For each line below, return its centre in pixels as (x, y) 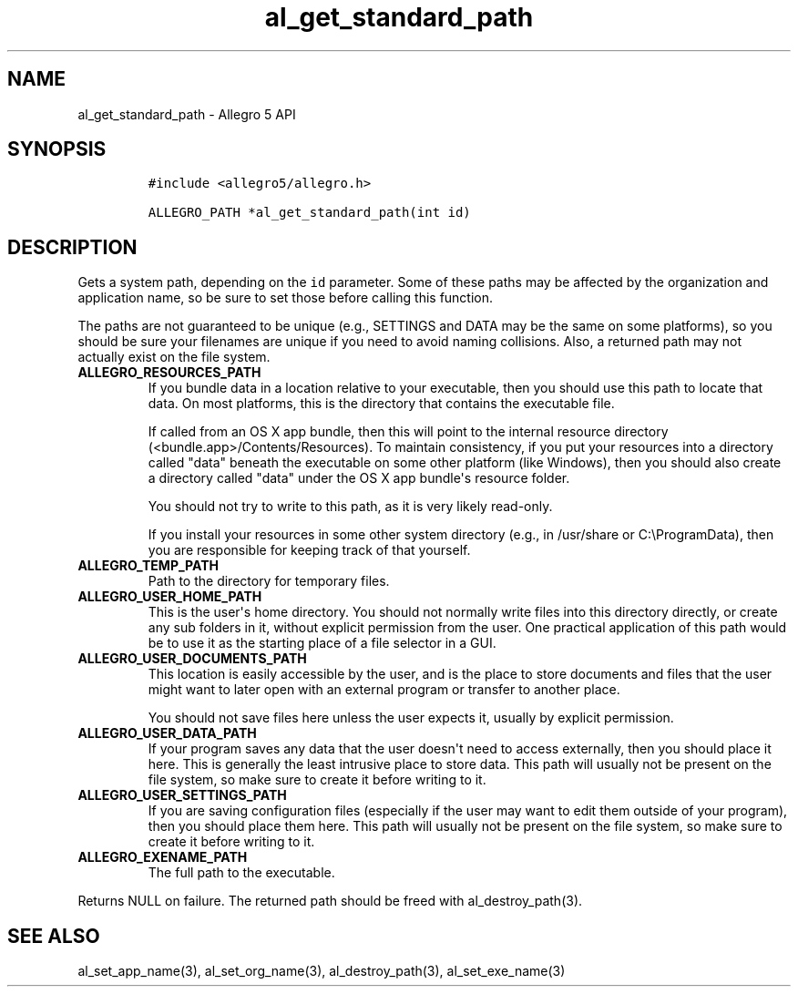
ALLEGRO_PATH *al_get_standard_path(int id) (309, 213)
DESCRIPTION (72, 247)
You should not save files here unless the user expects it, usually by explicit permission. (411, 718)
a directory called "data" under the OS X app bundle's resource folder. (359, 478)
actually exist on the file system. (174, 357)
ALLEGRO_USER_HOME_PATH (170, 597)
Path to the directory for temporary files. (269, 581)
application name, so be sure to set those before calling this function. (286, 298)
